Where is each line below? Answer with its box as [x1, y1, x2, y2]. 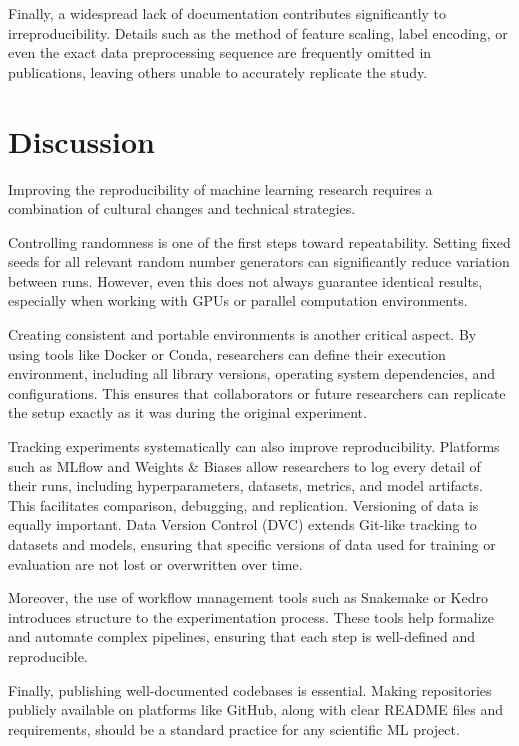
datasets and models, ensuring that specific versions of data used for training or [8, 534, 496, 554]
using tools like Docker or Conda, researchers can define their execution [8, 343, 446, 364]
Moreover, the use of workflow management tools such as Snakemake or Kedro [8, 587, 488, 608]
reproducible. [8, 645, 88, 666]
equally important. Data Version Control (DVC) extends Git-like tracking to [8, 514, 477, 535]
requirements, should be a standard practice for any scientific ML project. [8, 718, 460, 739]
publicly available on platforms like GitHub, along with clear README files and [8, 699, 504, 720]
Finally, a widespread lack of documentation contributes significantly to [8, 3, 447, 23]
